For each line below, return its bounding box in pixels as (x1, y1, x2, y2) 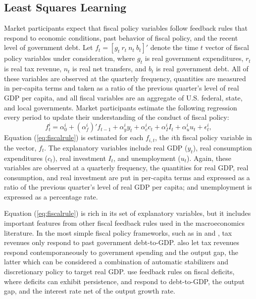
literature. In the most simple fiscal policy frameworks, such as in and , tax (4, 227, 232, 238)
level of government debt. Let (4, 42, 93, 52)
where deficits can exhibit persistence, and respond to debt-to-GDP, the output (4, 276, 245, 286)
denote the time (150, 42, 199, 52)
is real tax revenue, (4, 63, 62, 74)
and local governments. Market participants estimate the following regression (4, 102, 237, 112)
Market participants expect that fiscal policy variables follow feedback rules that (4, 23, 248, 33)
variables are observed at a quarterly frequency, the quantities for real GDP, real (4, 162, 249, 173)
